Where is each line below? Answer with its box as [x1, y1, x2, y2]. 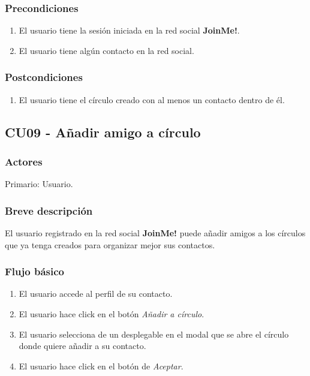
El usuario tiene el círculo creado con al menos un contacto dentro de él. [19, 93, 285, 106]
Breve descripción [5, 203, 93, 218]
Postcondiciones [5, 70, 83, 85]
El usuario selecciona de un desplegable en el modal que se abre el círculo [19, 327, 289, 340]
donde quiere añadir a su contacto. [19, 339, 146, 352]
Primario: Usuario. [5, 178, 73, 190]
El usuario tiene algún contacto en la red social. [19, 44, 194, 56]
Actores [5, 154, 43, 169]
